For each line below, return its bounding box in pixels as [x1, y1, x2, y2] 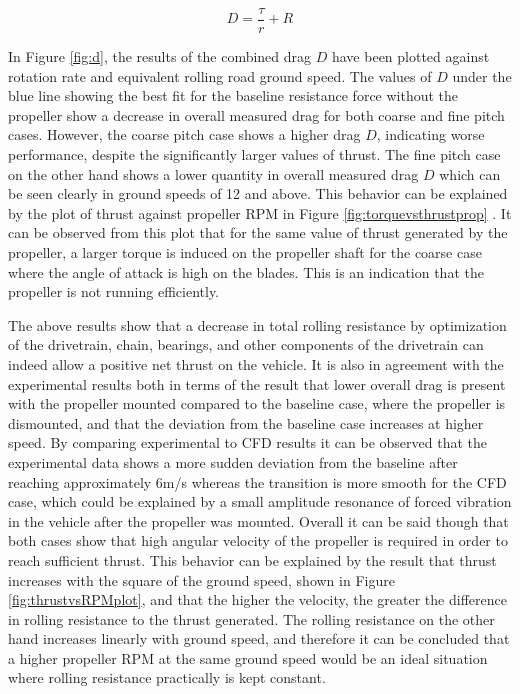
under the [452, 65, 512, 86]
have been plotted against [331, 46, 490, 67]
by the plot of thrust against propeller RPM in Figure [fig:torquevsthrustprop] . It [8, 202, 512, 223]
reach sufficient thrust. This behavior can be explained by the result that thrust [8, 549, 497, 570]
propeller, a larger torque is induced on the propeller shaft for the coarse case [8, 242, 482, 262]
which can [439, 163, 501, 184]
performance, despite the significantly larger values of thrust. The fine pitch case [8, 144, 501, 165]
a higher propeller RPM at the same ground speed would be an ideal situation [8, 647, 488, 668]
